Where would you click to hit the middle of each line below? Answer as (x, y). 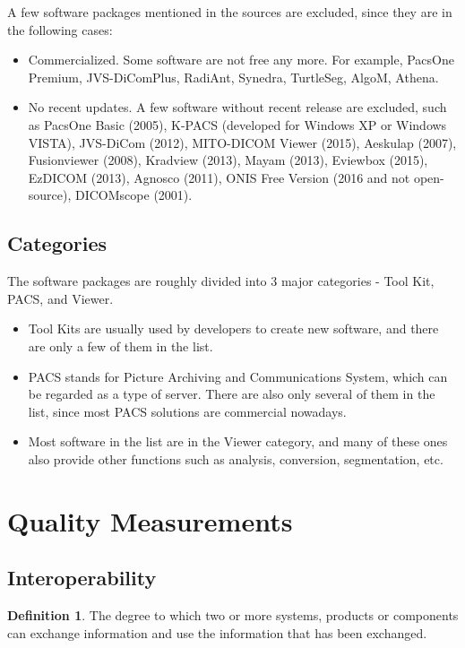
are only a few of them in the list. (121, 346)
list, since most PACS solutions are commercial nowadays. (187, 411)
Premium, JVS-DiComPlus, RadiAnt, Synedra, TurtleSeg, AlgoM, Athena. (233, 77)
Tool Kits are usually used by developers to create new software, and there (233, 328)
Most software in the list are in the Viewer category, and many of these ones (238, 441)
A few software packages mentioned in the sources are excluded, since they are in (230, 12)
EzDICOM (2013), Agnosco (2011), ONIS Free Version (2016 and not (219, 177)
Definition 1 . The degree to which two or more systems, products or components (233, 615)
